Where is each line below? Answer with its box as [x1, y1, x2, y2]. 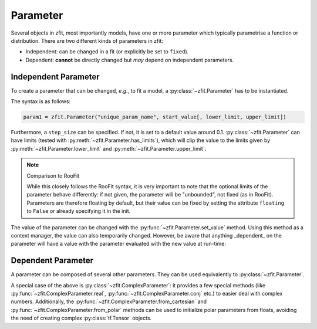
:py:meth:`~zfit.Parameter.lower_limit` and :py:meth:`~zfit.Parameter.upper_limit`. [11, 145, 207, 152]
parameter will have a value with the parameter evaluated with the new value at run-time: [11, 240, 226, 247]
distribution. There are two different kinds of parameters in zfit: [11, 37, 164, 44]
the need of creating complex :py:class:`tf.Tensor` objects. [11, 314, 152, 322]
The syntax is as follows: [11, 98, 70, 105]
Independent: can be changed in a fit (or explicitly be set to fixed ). [25, 48, 189, 55]
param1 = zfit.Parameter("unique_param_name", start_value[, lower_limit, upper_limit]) [23, 114, 287, 120]
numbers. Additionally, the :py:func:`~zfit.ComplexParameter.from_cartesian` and [11, 298, 207, 305]
